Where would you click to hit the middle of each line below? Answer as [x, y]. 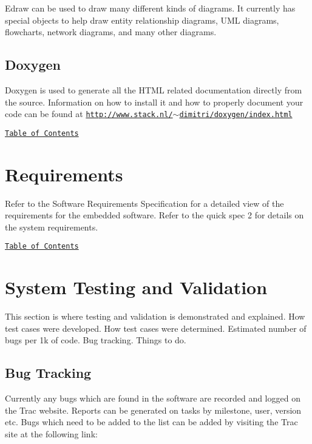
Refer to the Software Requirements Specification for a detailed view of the [144, 203]
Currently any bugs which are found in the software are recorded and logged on [153, 398]
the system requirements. [52, 227]
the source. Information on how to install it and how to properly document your [154, 102]
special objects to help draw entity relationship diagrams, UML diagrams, [142, 20]
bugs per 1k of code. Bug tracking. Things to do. [96, 340]
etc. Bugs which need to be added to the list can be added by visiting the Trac [151, 422]
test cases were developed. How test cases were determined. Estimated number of [156, 328]
